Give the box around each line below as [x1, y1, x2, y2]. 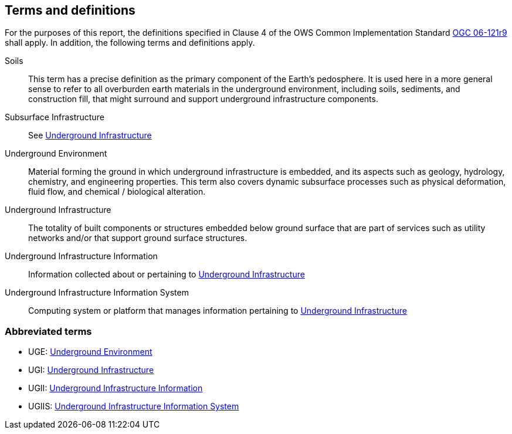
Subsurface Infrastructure [5, 112, 104, 123]
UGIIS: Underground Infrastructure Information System [28, 401, 239, 412]
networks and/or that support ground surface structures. [28, 233, 247, 243]
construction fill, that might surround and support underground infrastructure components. [28, 94, 378, 104]
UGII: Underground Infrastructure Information [28, 383, 203, 394]
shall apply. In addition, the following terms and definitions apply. [5, 38, 255, 48]
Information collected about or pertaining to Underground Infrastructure [28, 269, 305, 280]
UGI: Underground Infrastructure [28, 365, 154, 375]
